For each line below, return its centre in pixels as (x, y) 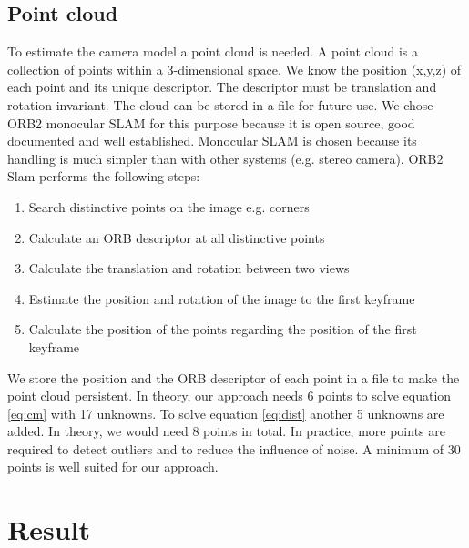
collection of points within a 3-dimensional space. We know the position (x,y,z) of (234, 69)
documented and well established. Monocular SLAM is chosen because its (212, 141)
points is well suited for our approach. (113, 467)
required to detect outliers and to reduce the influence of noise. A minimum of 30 (234, 448)
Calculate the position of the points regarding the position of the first (223, 329)
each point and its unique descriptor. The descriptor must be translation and (222, 87)
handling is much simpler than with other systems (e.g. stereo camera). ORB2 (225, 158)
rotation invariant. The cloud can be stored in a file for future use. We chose (220, 104)
